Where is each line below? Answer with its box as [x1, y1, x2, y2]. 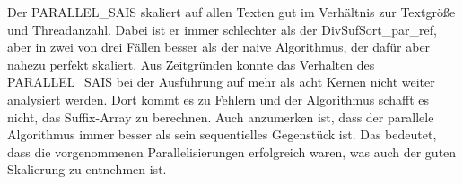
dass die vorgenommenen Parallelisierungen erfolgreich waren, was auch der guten [7, 142, 457, 161]
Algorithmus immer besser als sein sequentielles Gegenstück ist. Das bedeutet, [7, 125, 437, 144]
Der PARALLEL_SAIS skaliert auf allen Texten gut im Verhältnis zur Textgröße [7, 3, 456, 21]
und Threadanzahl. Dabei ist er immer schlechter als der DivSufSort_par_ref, [7, 20, 437, 38]
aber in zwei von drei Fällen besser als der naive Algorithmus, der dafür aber [7, 38, 431, 56]
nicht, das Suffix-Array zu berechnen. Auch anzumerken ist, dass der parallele [7, 107, 434, 126]
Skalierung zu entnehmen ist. [7, 160, 167, 179]
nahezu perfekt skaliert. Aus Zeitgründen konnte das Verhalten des [7, 54, 375, 73]
